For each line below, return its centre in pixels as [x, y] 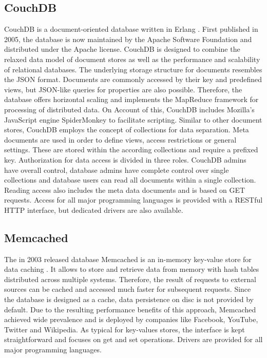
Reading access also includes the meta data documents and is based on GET [125, 190]
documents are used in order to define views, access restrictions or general [120, 139]
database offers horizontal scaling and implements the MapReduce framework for [131, 99]
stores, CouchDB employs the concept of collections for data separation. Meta [127, 130]
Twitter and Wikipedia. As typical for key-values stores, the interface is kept [125, 329]
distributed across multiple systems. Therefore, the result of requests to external [130, 279]
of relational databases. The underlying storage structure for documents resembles [133, 69]
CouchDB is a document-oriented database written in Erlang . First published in [131, 29]
